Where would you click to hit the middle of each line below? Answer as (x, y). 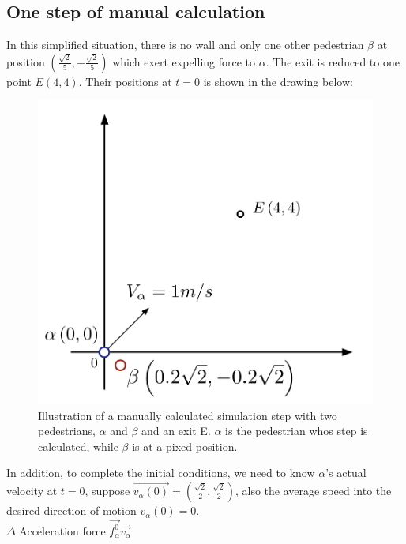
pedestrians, (67, 431)
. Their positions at (125, 81)
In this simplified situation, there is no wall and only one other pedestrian (185, 45)
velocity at (32, 491)
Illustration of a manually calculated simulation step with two (188, 415)
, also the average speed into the (313, 491)
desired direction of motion (71, 510)
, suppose (107, 491)
